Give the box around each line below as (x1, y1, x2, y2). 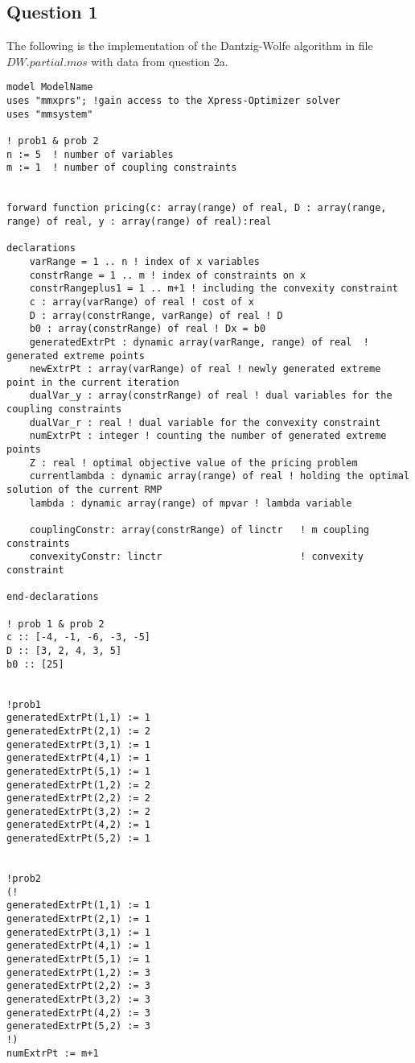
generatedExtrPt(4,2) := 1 (6, 819, 150, 831)
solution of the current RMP (6, 484, 162, 496)
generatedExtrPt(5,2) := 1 (6, 833, 150, 845)
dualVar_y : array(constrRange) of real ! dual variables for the (29, 390, 392, 402)
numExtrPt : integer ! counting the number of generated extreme (29, 430, 387, 442)
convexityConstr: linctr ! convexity (29, 551, 364, 563)
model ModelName (6, 81, 93, 93)
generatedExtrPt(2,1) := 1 (6, 913, 150, 925)
